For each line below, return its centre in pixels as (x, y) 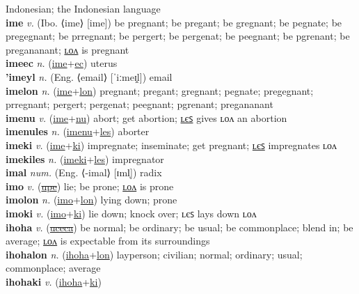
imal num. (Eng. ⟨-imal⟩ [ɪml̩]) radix (84, 172)
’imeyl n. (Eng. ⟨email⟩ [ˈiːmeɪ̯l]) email (89, 76)
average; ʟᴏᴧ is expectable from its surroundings (108, 241)
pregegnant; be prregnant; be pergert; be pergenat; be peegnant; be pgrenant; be (178, 36)
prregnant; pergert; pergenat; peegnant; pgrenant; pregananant (139, 104)
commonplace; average (53, 268)
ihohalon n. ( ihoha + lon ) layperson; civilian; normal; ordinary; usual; (154, 254)
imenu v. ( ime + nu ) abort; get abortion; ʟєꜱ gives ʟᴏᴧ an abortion (146, 117)
